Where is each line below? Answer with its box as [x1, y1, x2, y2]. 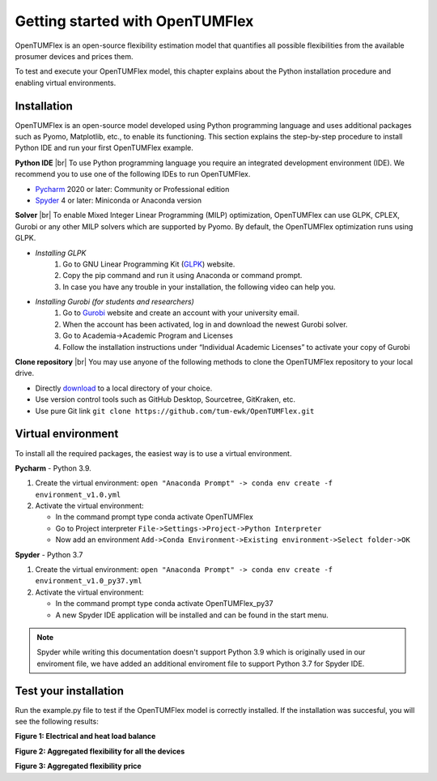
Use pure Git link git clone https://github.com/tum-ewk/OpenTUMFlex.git [35, 406, 315, 416]
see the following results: [15, 717, 99, 727]
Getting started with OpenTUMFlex [15, 12, 254, 30]
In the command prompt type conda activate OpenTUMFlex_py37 [55, 599, 274, 608]
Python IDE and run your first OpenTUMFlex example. [15, 143, 194, 153]
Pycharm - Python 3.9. [15, 463, 92, 473]
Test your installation [15, 684, 125, 698]
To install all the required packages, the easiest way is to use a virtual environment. [15, 448, 292, 458]
